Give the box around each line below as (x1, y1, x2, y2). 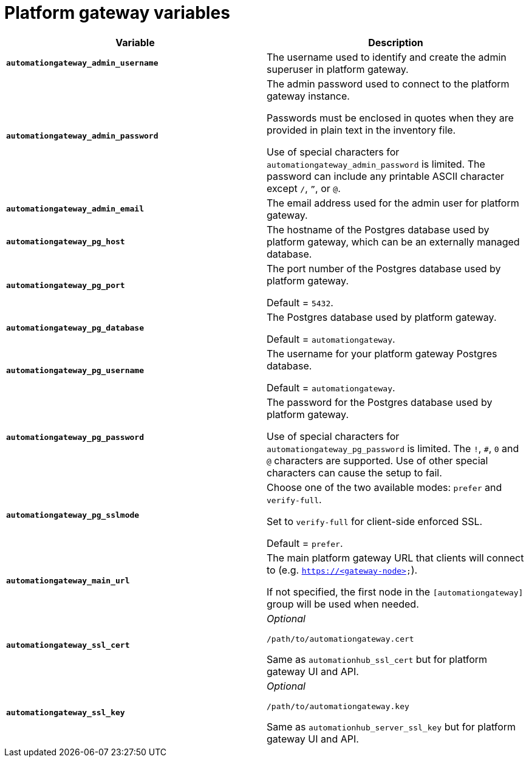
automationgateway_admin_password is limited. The (267, 157, 485, 170)
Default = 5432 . (267, 296, 333, 309)
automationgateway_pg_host (6, 237, 125, 247)
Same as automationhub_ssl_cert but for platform (267, 653, 488, 665)
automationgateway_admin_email (6, 204, 144, 214)
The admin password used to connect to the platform (267, 77, 510, 90)
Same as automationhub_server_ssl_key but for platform (267, 720, 516, 733)
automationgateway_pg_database (6, 323, 144, 333)
